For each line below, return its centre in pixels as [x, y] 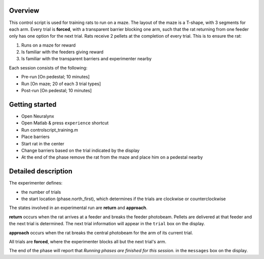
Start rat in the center [43, 143]
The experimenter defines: [36, 183]
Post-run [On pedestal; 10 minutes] [56, 91]
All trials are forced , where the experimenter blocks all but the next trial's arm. [88, 241]
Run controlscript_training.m [50, 130]
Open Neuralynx [38, 116]
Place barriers [35, 137]
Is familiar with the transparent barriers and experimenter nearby [86, 59]
